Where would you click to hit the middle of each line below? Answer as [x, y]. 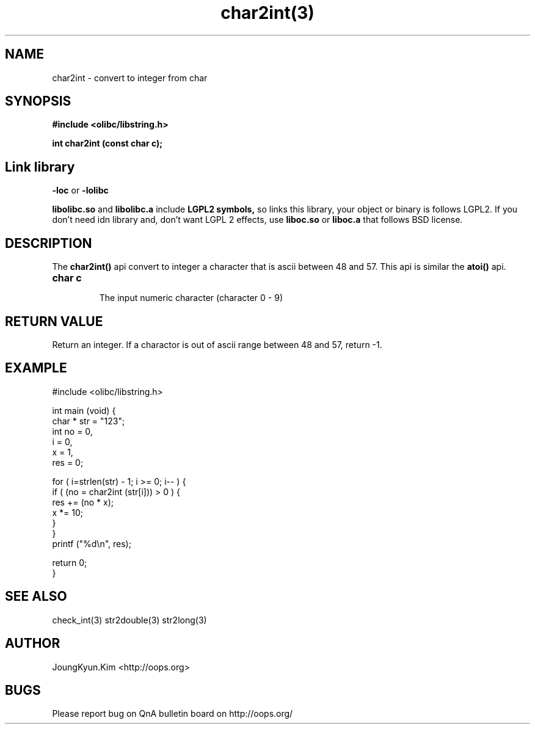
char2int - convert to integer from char [130, 78]
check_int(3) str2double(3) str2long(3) [129, 620]
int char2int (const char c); [107, 143]
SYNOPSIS [38, 101]
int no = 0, [72, 431]
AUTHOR [33, 644]
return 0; [70, 562]
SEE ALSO [36, 597]
